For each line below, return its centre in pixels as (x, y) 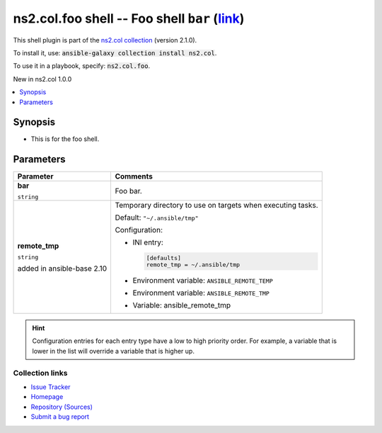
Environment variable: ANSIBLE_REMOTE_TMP (201, 293)
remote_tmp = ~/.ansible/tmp (193, 265)
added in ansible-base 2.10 (62, 268)
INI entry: (148, 242)
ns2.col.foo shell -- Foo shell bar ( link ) (129, 18)
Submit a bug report (60, 417)
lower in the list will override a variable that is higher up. (113, 351)
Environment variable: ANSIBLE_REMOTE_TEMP (203, 281)
